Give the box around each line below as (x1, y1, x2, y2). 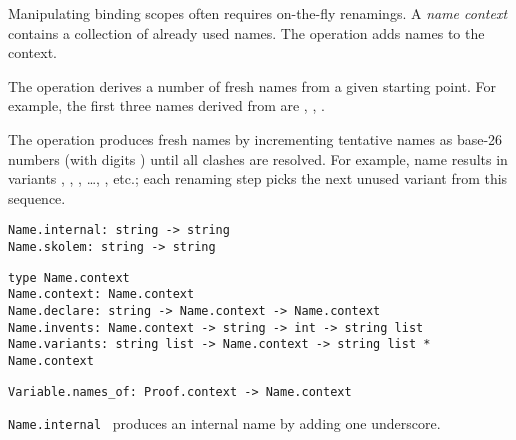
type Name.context (8, 270, 130, 285)
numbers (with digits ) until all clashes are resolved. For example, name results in (8, 148, 508, 169)
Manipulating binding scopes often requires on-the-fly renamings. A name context (8, 3, 508, 23)
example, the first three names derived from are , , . (8, 95, 325, 116)
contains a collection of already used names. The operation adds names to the (8, 22, 485, 43)
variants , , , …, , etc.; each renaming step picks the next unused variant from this (8, 168, 508, 189)
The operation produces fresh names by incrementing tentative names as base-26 (8, 128, 503, 149)
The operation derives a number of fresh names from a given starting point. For (8, 75, 497, 96)
